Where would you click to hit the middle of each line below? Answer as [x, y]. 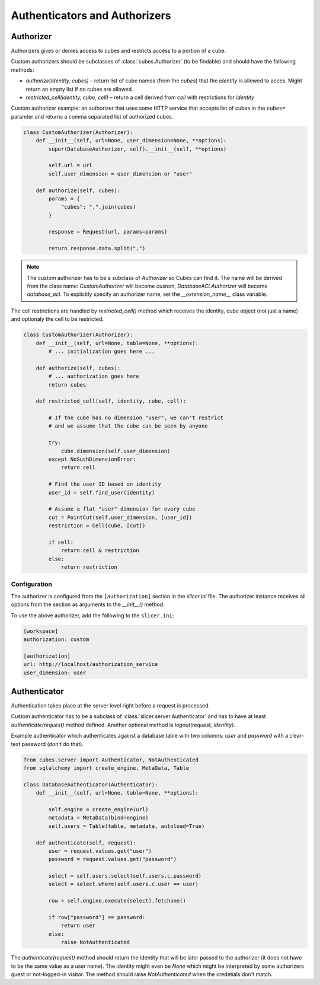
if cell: [61, 542]
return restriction [89, 567]
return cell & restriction [100, 551]
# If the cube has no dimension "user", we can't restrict [136, 418]
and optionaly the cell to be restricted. [57, 319]
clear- [297, 736]
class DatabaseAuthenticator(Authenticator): [91, 785]
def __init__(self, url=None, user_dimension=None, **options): [131, 141]
